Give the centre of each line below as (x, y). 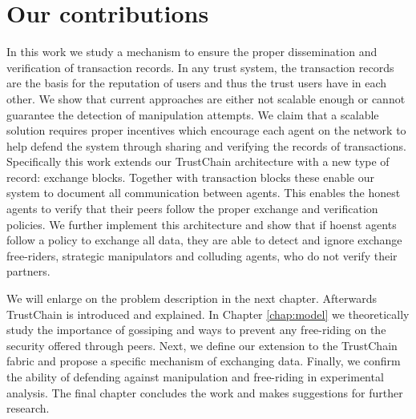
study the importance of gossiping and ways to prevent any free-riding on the (196, 330)
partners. (28, 271)
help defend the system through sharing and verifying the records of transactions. (206, 145)
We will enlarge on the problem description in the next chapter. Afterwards (192, 298)
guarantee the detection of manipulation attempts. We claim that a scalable (193, 114)
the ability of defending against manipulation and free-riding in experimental (195, 377)
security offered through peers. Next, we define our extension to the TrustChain (202, 345)
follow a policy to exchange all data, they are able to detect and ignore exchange (204, 240)
